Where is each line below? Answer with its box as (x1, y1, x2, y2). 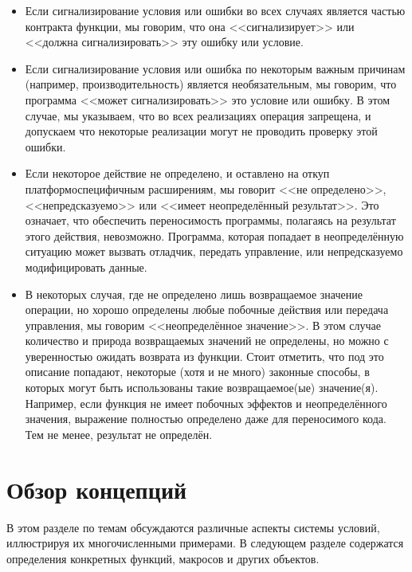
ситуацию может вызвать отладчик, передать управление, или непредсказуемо (25, 243, 403, 260)
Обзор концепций (6, 472, 187, 505)
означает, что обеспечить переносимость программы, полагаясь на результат (25, 212, 396, 229)
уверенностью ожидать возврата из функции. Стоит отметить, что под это (25, 347, 384, 364)
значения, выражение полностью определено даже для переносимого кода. (25, 410, 386, 427)
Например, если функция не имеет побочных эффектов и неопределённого (25, 394, 387, 411)
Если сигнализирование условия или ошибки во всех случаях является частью (25, 2, 406, 18)
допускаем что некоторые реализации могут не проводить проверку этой (25, 123, 378, 139)
